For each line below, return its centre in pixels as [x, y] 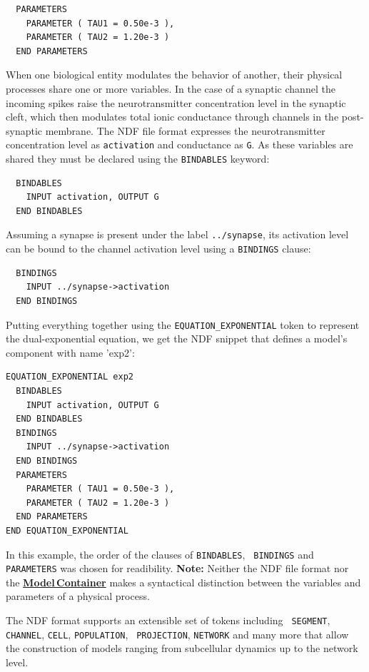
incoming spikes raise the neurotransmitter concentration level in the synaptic [176, 102]
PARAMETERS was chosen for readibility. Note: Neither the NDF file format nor [177, 568]
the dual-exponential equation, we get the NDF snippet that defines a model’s [177, 338]
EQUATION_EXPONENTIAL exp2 [70, 377]
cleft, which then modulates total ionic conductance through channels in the [172, 117]
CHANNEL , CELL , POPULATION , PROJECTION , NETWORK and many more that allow [177, 634]
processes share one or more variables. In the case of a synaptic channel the [171, 88]
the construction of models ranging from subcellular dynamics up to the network [182, 648]
